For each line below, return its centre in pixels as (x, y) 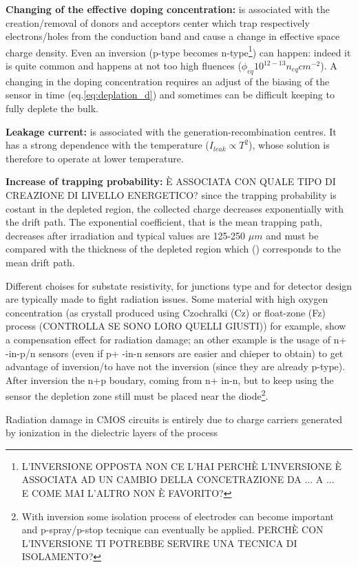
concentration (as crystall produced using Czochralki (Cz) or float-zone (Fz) (166, 312)
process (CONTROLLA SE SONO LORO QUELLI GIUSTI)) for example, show (176, 326)
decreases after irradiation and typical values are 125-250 (126, 235)
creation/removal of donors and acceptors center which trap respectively (158, 22)
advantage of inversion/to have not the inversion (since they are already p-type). (176, 366)
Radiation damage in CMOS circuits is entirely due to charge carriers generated (174, 419)
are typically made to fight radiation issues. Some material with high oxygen (167, 299)
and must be (292, 235)
